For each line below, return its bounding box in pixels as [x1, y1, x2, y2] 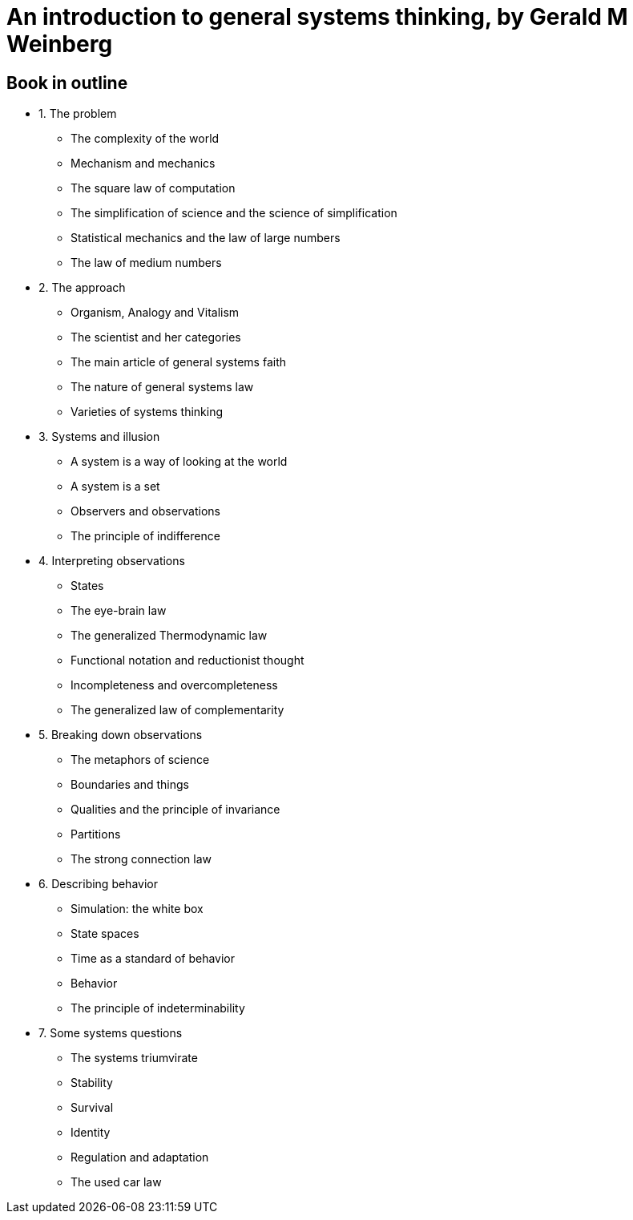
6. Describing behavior [38, 877, 158, 891]
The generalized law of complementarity [71, 703, 284, 717]
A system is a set [71, 479, 160, 494]
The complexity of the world [71, 131, 220, 146]
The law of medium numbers [71, 256, 222, 270]
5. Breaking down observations [38, 728, 203, 742]
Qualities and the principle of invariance [71, 802, 280, 817]
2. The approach [38, 281, 126, 295]
